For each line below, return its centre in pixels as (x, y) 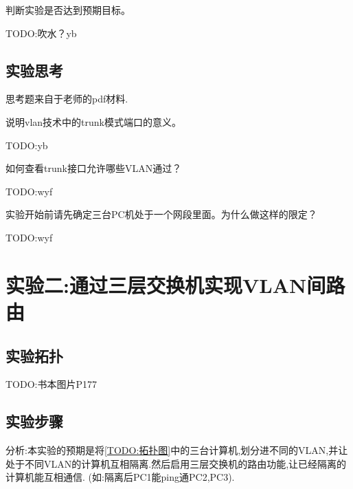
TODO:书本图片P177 (52, 384)
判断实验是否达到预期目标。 (68, 10)
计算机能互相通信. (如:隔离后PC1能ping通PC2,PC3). (120, 477)
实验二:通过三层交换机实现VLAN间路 (175, 284)
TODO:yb (27, 145)
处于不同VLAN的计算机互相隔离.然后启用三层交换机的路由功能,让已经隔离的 (176, 463)
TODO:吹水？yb (41, 33)
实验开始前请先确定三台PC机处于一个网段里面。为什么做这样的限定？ (161, 214)
